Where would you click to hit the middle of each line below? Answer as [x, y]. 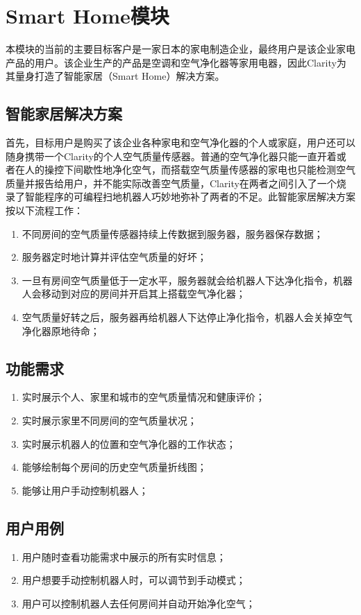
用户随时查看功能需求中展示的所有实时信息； [124, 556]
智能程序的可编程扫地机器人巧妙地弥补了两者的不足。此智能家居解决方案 [190, 197]
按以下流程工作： [44, 210]
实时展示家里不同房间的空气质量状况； [109, 421]
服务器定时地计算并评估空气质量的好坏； [114, 257]
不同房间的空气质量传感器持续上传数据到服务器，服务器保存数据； [173, 233]
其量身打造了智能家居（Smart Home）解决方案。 [115, 76]
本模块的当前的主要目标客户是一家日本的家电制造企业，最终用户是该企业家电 [180, 49]
